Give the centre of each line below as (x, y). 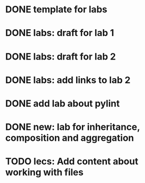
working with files (44, 172)
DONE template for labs (56, 10)
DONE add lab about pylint (62, 103)
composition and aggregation (70, 138)
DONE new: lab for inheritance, (73, 127)
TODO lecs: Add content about (72, 162)
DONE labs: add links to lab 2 (68, 80)
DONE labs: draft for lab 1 (60, 33)
